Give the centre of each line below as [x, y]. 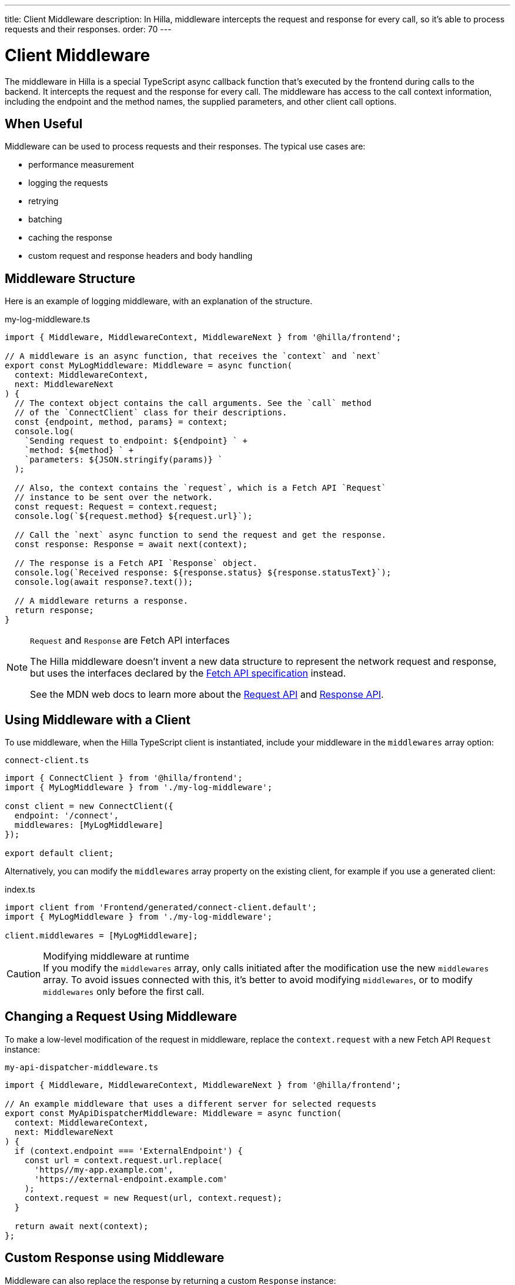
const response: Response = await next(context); [131, 545]
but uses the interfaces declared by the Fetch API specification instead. [188, 673]
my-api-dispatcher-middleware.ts [82, 1067]
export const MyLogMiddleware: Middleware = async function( [148, 366]
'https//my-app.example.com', [104, 1169]
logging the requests [68, 183]
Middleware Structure [70, 278]
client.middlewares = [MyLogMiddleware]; [101, 936]
